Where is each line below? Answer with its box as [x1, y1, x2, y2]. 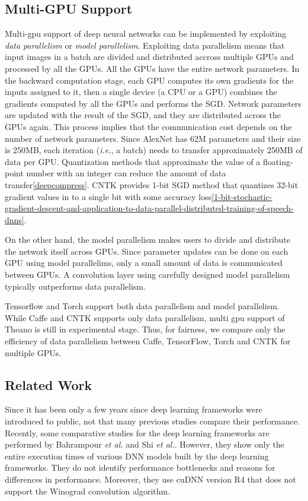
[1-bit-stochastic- [211, 190, 272, 202]
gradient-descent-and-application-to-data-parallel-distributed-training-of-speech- [5, 202, 294, 214]
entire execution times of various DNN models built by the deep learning [5, 449, 269, 462]
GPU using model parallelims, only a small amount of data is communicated [5, 256, 283, 269]
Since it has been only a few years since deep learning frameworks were [5, 403, 262, 416]
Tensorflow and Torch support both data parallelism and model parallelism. [5, 300, 280, 312]
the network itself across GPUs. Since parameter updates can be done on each [5, 245, 288, 257]
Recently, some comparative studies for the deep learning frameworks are [5, 426, 269, 439]
